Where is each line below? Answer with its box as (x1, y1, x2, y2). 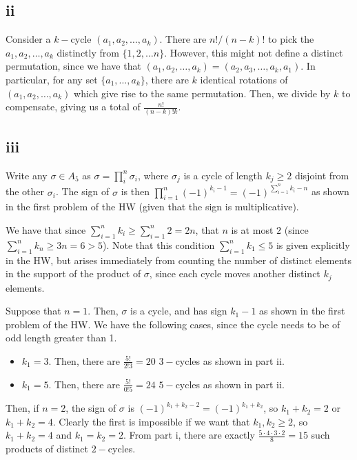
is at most (231, 222, 274, 237)
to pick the (268, 32, 314, 46)
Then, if (6, 401, 39, 415)
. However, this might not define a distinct (164, 45, 343, 59)
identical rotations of (200, 72, 288, 86)
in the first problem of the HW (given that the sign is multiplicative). (6, 199, 299, 214)
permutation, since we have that (6, 59, 141, 73)
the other (6, 184, 45, 199)
